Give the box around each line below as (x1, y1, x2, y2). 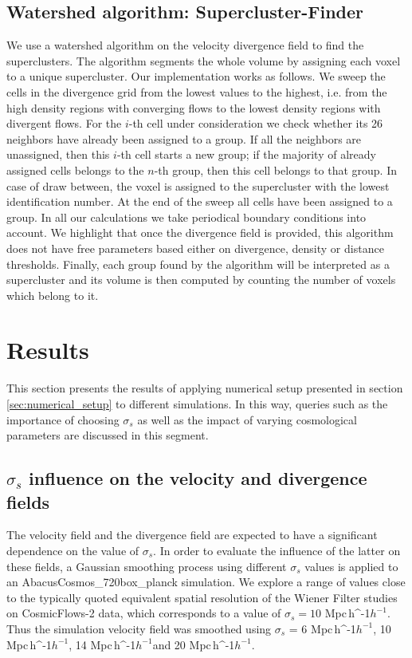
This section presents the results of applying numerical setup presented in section (6, 380, 403, 396)
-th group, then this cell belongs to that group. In (154, 161, 398, 178)
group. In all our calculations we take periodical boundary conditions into (6, 208, 367, 225)
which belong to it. (6, 286, 99, 303)
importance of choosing (6, 411, 120, 428)
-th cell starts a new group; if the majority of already (116, 146, 376, 163)
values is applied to (304, 558, 398, 574)
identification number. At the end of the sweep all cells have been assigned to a (6, 193, 393, 210)
